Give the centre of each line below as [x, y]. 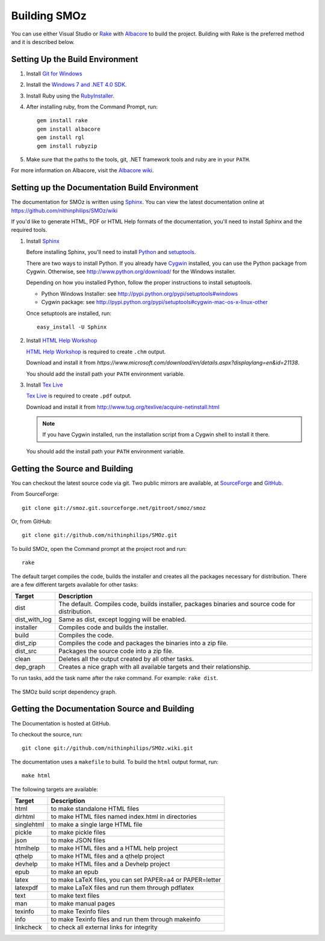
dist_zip [26, 643]
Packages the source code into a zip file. [116, 651]
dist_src [26, 651]
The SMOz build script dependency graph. [64, 692]
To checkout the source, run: [47, 734]
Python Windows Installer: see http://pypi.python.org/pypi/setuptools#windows [140, 293]
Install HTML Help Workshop [62, 341]
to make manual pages [83, 903]
